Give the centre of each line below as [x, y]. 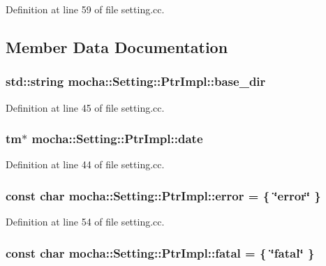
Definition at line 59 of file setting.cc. [85, 9]
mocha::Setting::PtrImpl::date [117, 139]
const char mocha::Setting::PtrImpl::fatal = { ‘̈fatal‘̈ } [160, 252]
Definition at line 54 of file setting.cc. [85, 222]
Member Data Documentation [117, 46]
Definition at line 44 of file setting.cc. [85, 164]
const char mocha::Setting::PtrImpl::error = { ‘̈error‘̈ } [163, 195]
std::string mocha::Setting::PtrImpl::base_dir [136, 81]
